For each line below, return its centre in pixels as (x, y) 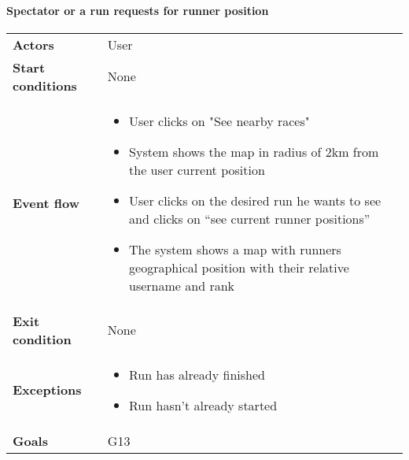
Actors (33, 44)
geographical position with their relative (239, 267)
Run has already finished (197, 374)
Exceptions (47, 390)
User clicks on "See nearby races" (219, 121)
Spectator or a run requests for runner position (138, 10)
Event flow (46, 203)
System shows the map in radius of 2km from (254, 151)
